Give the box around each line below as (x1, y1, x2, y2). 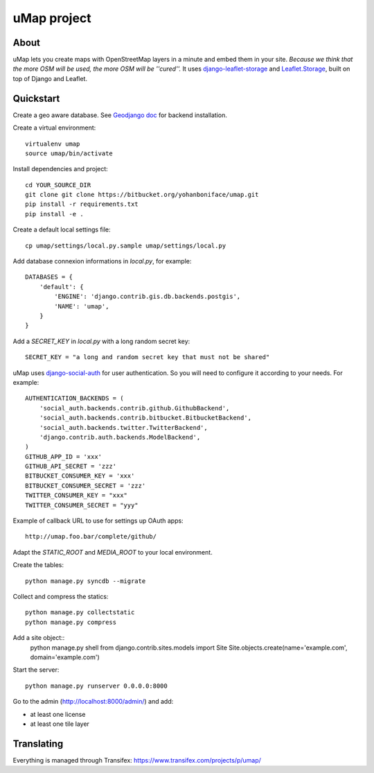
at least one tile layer (30, 720, 90, 728)
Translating (12, 738, 64, 749)
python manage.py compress (25, 618, 117, 626)
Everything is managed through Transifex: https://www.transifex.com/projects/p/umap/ (12, 756, 261, 764)
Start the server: (12, 666, 60, 674)
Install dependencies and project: (12, 165, 109, 173)
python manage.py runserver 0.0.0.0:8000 (25, 681, 168, 690)
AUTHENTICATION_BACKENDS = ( (25, 394, 124, 402)
